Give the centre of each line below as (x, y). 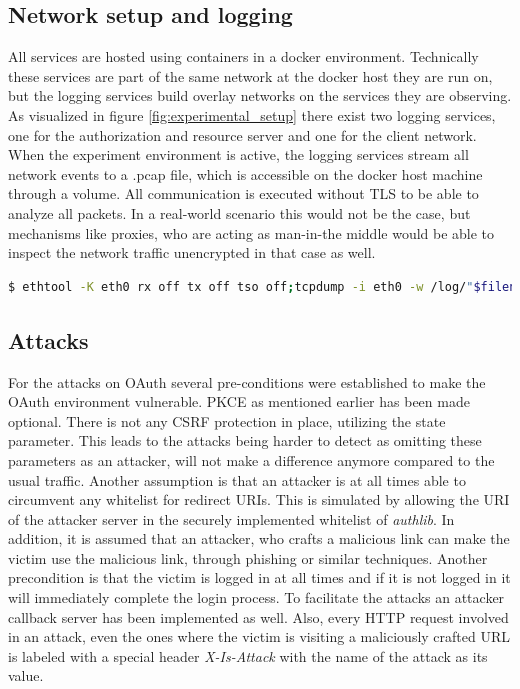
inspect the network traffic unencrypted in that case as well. (192, 252)
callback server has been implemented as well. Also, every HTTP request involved (258, 616)
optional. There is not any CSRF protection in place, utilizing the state (227, 420)
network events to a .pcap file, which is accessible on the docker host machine (245, 173)
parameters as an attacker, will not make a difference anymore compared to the (251, 459)
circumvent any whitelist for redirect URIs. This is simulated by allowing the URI (259, 499)
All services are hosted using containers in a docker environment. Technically (243, 56)
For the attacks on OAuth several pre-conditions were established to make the (247, 381)
